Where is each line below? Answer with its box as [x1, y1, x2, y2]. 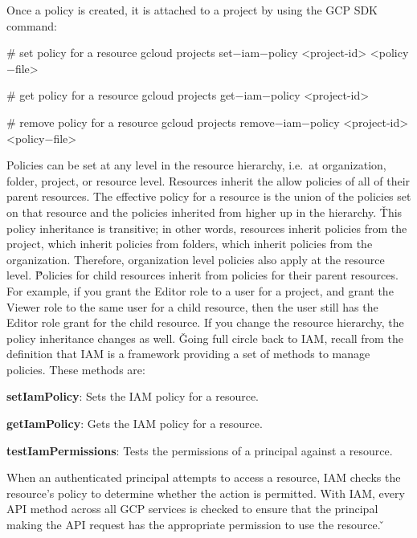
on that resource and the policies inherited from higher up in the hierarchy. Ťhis [6, 203, 403, 220]
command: [6, 17, 57, 34]
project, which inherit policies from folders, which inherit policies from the [6, 235, 373, 252]
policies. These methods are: [6, 361, 145, 377]
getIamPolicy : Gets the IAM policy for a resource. [6, 415, 263, 432]
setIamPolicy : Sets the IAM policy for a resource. [6, 388, 260, 405]
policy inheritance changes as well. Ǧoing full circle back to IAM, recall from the [6, 329, 403, 346]
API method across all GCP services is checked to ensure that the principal [6, 500, 378, 517]
